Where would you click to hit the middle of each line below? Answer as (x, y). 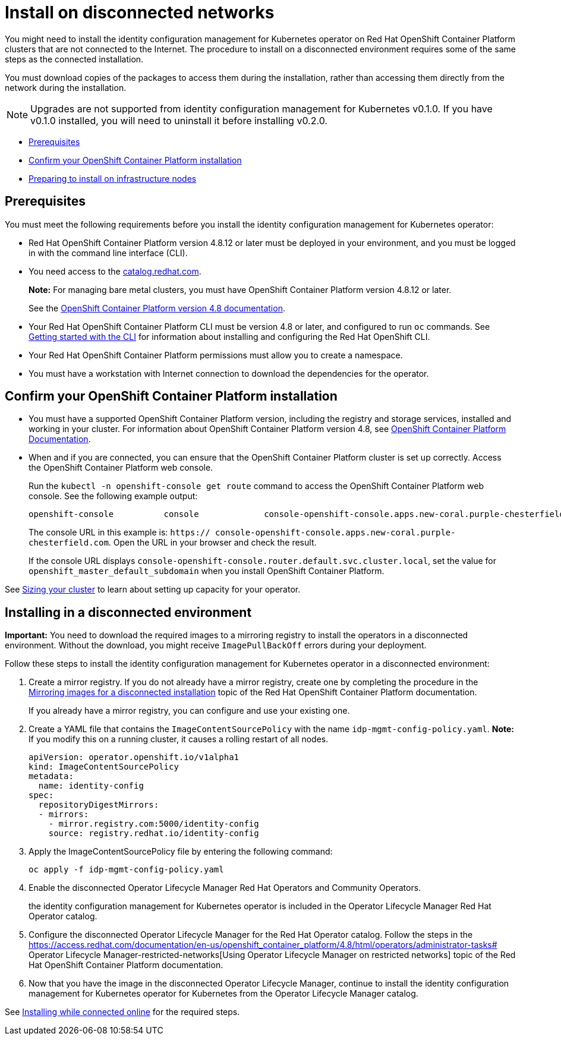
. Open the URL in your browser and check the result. (212, 543)
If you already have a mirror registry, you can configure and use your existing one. (189, 711)
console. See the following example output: (113, 496)
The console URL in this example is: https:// (119, 532)
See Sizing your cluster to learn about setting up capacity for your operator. (153, 590)
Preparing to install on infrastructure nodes (113, 178)
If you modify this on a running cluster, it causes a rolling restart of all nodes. (179, 739)
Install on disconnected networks (140, 12)
